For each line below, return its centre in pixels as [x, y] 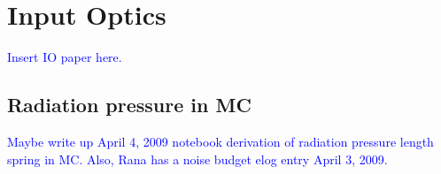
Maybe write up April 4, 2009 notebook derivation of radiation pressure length [220, 141]
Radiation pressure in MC [129, 105]
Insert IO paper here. [65, 57]
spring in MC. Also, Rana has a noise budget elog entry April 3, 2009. [197, 159]
